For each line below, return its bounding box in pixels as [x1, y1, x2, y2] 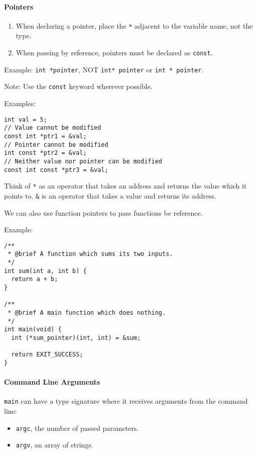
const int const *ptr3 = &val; [4, 166, 108, 173]
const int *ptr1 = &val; [4, 132, 87, 140]
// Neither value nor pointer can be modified [4, 157, 162, 165]
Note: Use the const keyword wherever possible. [4, 81, 153, 92]
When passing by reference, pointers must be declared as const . [16, 47, 213, 58]
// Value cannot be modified [4, 124, 101, 132]
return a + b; [11, 276, 58, 283]
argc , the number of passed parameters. [16, 422, 139, 433]
